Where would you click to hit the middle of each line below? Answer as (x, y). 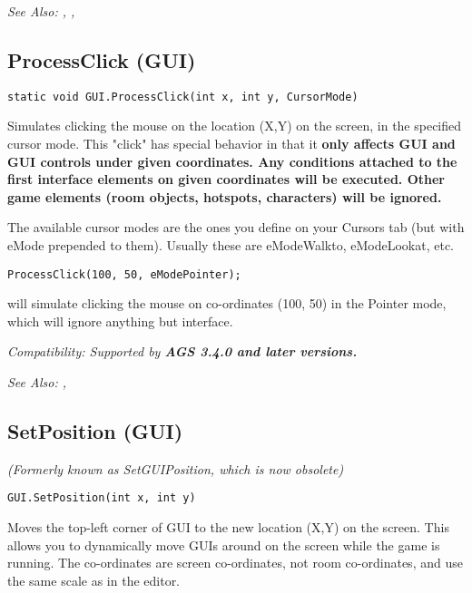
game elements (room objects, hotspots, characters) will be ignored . (225, 196)
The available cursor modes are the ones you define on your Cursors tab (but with (236, 227)
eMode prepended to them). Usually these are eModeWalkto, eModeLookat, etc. (231, 245)
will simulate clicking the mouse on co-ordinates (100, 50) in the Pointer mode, (227, 303)
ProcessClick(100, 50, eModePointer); (124, 274)
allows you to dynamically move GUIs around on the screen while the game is (224, 544)
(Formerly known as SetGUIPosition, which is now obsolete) (176, 468)
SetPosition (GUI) (95, 431)
